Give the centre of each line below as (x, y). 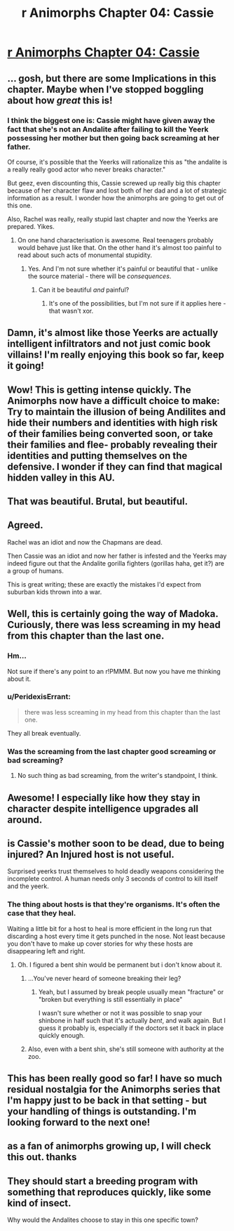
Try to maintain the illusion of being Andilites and (117, 411)
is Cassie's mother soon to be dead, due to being (116, 844)
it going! (26, 366)
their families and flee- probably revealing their (112, 444)
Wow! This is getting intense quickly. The (99, 390)
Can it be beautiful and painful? (84, 289)
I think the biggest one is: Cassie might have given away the (111, 120)
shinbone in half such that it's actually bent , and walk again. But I (132, 1020)
